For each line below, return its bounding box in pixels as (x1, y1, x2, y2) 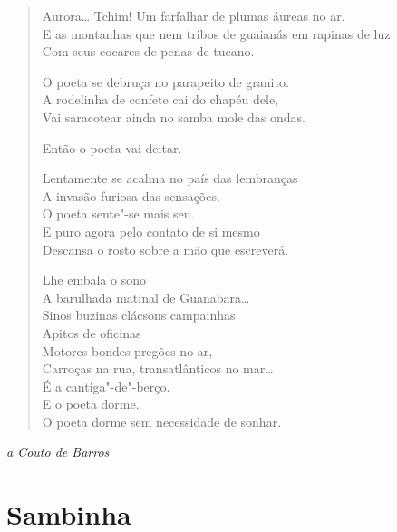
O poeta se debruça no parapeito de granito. (42, 72, 289, 91)
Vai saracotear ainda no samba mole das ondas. (42, 107, 305, 126)
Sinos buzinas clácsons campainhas (42, 305, 236, 324)
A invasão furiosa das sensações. (42, 186, 220, 205)
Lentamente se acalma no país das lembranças (42, 169, 298, 188)
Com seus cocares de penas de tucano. (42, 42, 255, 61)
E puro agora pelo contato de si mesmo (42, 221, 260, 240)
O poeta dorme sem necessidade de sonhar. (42, 411, 282, 430)
